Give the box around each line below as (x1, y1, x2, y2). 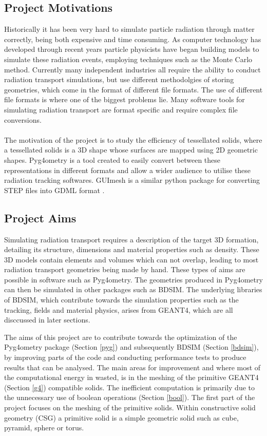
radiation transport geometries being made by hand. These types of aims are (4, 264, 245, 275)
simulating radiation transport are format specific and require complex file (4, 104, 238, 115)
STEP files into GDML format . (4, 184, 105, 195)
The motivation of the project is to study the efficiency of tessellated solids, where (4, 134, 262, 145)
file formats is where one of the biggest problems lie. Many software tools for (4, 94, 245, 105)
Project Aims (4, 210, 77, 225)
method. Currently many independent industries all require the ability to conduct (4, 64, 261, 74)
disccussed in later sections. (4, 314, 90, 325)
